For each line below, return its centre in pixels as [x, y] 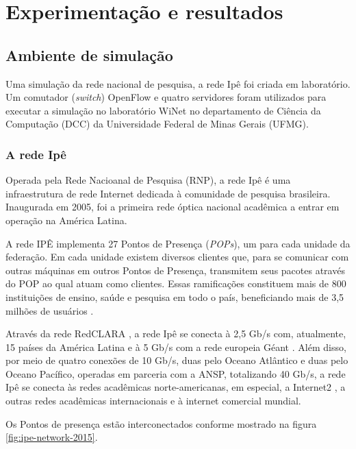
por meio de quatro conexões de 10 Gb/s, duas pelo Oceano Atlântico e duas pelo [177, 360]
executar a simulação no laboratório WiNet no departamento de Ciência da [163, 110]
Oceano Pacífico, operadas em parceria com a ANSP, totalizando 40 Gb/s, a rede [176, 373]
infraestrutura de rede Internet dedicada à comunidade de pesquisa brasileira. [168, 193]
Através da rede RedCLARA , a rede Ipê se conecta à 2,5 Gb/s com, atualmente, [176, 333]
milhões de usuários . [50, 310]
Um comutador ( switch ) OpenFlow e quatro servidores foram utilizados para [166, 97]
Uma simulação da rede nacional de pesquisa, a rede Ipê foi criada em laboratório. [178, 83]
